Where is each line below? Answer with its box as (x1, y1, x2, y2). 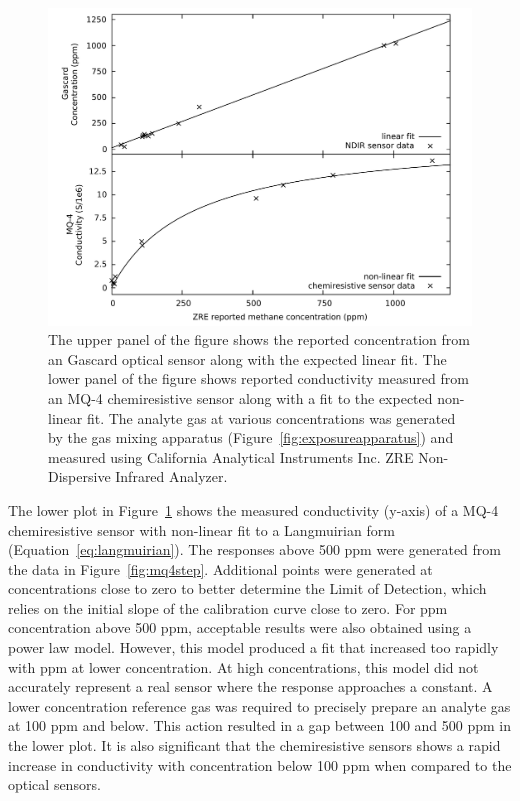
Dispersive (48, 466, 111, 487)
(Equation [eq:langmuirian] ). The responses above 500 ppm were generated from (8, 539, 501, 560)
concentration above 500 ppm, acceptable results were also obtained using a (8, 617, 472, 638)
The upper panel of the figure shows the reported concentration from (48, 329, 470, 350)
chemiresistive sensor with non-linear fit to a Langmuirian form (8, 519, 395, 540)
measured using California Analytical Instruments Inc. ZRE (48, 446, 414, 467)
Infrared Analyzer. (115, 466, 228, 487)
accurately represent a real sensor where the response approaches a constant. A (8, 676, 493, 697)
